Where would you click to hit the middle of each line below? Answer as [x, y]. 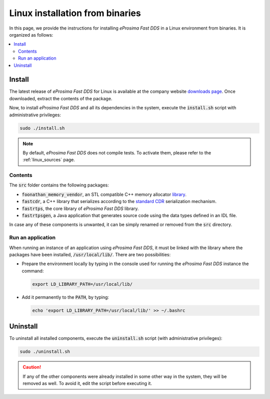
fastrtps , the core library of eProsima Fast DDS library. [80, 209]
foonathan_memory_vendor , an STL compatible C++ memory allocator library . [104, 194]
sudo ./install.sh [42, 128]
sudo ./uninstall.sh [45, 352]
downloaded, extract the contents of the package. [61, 98]
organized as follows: [31, 35]
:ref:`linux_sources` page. [49, 160]
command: [33, 271]
